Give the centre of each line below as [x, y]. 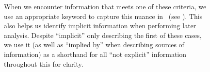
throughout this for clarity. [44, 63]
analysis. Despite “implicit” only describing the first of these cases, [103, 35]
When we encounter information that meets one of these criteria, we [105, 6]
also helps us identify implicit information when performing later [100, 26]
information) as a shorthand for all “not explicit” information [95, 54]
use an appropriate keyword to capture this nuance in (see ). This [103, 16]
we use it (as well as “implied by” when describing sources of [94, 45]
